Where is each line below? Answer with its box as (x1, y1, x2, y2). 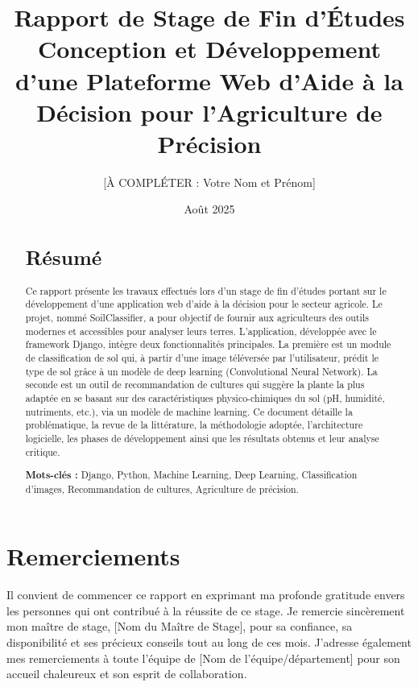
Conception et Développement (37, 32, 382, 65)
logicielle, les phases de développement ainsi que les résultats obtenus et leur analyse (25, 431, 379, 445)
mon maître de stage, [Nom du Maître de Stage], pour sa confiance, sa (6, 618, 353, 635)
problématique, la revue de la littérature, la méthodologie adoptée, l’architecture (25, 418, 363, 432)
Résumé (25, 243, 102, 271)
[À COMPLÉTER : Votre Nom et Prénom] (103, 173, 316, 190)
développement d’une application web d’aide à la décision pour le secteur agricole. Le (25, 297, 383, 311)
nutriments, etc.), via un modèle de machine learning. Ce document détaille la (25, 404, 353, 418)
